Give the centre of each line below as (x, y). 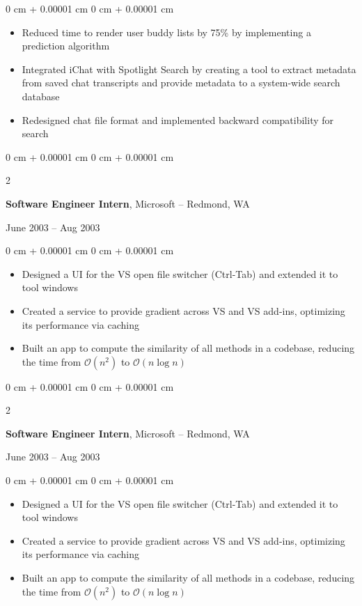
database (41, 96)
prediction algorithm (66, 46)
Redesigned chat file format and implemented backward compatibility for (178, 119)
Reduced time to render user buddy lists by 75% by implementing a (166, 32)
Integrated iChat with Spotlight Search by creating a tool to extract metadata (189, 69)
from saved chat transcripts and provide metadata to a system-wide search (181, 83)
